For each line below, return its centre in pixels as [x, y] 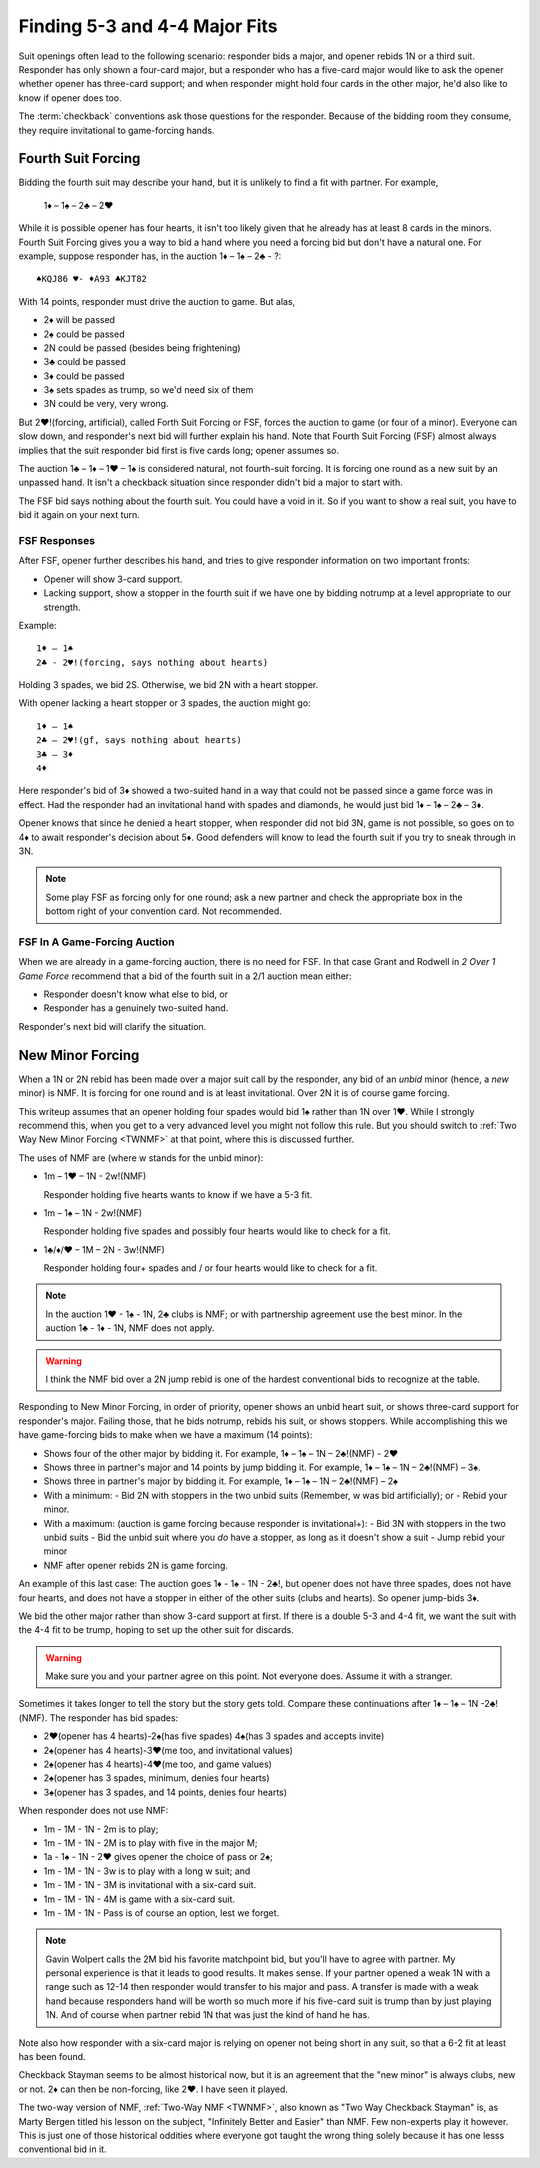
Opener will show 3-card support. [113, 579]
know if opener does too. [70, 97]
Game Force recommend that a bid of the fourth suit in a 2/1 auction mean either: [185, 976]
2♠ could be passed [84, 334]
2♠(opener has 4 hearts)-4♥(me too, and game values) [157, 1764]
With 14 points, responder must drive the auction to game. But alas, [157, 301]
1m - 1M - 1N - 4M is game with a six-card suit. [139, 1899]
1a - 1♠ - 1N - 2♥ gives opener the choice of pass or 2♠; [158, 1857]
